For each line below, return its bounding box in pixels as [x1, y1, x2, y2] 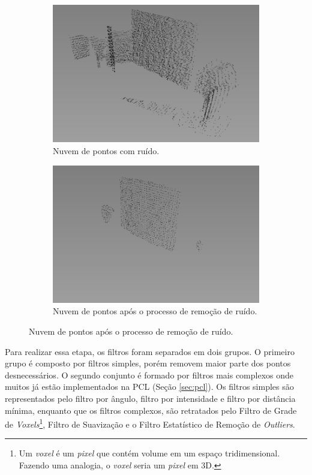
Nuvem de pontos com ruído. [53, 144, 160, 157]
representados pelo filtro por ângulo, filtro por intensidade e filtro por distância [5, 392, 296, 404]
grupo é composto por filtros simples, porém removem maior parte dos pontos [5, 357, 291, 369]
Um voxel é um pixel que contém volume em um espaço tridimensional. [19, 447, 280, 459]
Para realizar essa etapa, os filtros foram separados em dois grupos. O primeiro [5, 345, 295, 357]
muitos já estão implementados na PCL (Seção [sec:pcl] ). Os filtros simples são [5, 380, 294, 393]
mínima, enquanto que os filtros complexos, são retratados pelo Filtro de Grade [5, 404, 297, 416]
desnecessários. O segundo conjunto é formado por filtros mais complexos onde [5, 368, 294, 381]
